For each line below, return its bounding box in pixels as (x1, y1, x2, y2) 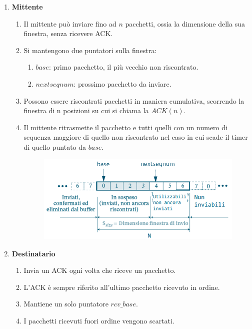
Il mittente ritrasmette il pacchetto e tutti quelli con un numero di (23, 122, 227, 132)
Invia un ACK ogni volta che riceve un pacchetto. (23, 265, 176, 275)
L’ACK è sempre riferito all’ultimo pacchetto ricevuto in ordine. (23, 281, 220, 292)
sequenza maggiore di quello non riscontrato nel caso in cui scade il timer (23, 132, 248, 142)
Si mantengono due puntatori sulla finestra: (23, 45, 157, 55)
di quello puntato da (23, 141, 86, 152)
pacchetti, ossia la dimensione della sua (125, 18, 245, 29)
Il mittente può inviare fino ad (23, 18, 116, 29)
